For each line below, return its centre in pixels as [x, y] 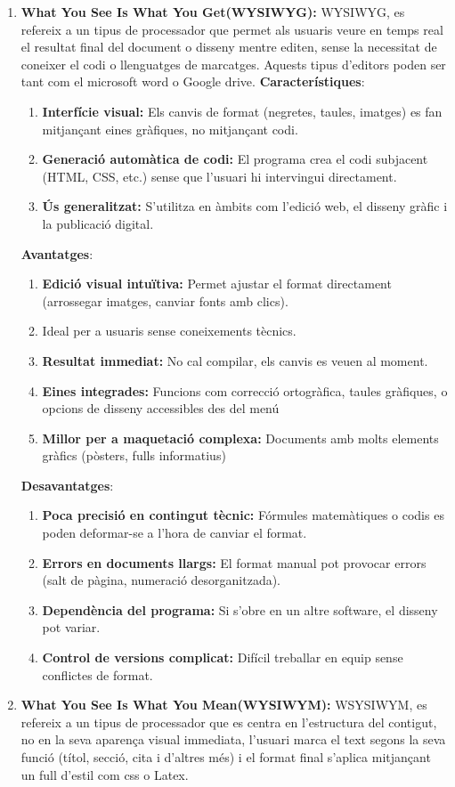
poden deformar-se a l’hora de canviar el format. [175, 533]
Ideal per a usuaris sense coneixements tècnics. [169, 331]
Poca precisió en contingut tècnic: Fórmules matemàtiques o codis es [243, 515]
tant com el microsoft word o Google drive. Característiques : [193, 81]
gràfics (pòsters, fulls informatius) [134, 455]
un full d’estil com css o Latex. [105, 774]
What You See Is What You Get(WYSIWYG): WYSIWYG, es [213, 12]
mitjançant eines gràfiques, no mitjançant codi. [170, 129]
